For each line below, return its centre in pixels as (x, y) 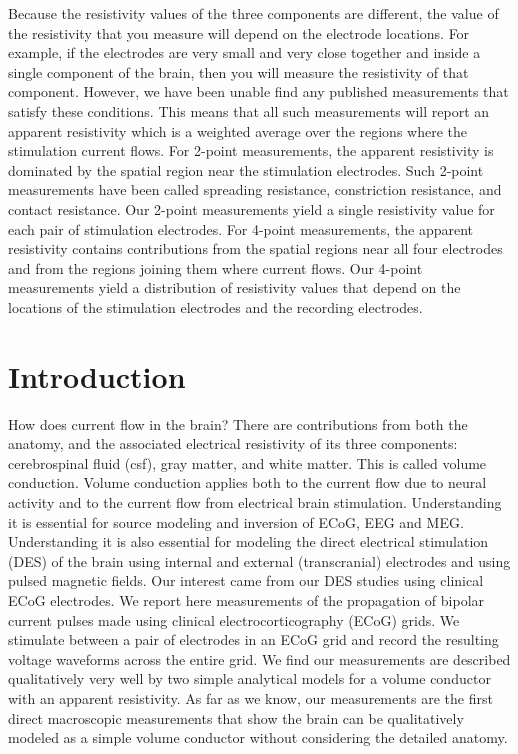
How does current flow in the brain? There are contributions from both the (238, 423)
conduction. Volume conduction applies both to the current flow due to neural (247, 482)
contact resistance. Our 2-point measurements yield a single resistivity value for (251, 208)
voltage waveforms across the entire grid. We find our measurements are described (259, 658)
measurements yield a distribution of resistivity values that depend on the (234, 287)
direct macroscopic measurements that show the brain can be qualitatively (236, 717)
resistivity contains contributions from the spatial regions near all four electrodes (255, 248)
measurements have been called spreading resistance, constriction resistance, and (255, 189)
